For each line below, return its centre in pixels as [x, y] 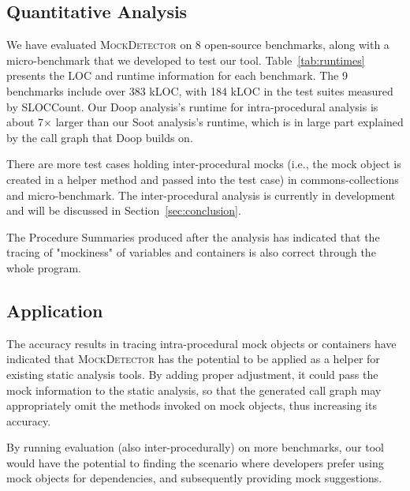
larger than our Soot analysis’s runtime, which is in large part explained [229, 122]
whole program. [44, 267]
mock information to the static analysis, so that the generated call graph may [194, 390]
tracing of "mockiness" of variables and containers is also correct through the [191, 252]
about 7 [25, 122]
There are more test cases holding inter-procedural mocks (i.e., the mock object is [204, 164]
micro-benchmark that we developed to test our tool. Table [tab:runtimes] [186, 60]
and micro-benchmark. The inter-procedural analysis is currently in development [201, 195]
